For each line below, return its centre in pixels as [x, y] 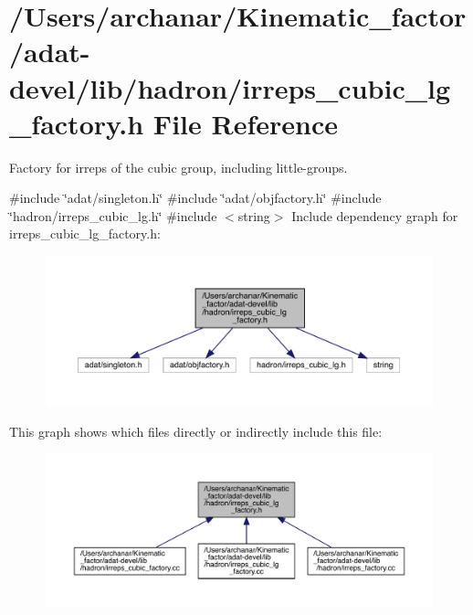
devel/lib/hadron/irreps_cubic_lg [230, 87]
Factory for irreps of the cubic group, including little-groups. [179, 167]
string [254, 215]
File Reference [245, 123]
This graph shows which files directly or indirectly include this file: [196, 431]
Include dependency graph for [375, 215]
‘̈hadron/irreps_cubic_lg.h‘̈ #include [113, 215]
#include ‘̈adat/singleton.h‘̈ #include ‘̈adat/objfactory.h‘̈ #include [195, 198]
